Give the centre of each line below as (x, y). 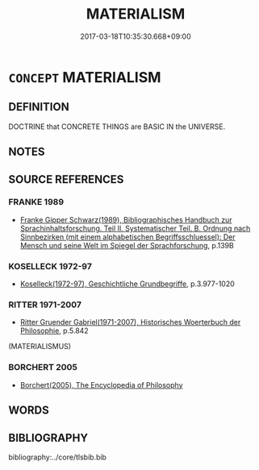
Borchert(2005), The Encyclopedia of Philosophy (101, 385)
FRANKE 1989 (36, 202)
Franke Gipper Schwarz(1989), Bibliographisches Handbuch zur (126, 219)
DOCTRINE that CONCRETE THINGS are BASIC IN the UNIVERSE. (117, 127)
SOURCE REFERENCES (66, 179)
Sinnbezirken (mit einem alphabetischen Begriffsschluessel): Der (127, 237)
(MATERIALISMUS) (40, 347)
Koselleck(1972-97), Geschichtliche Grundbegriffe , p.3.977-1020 (127, 284)
